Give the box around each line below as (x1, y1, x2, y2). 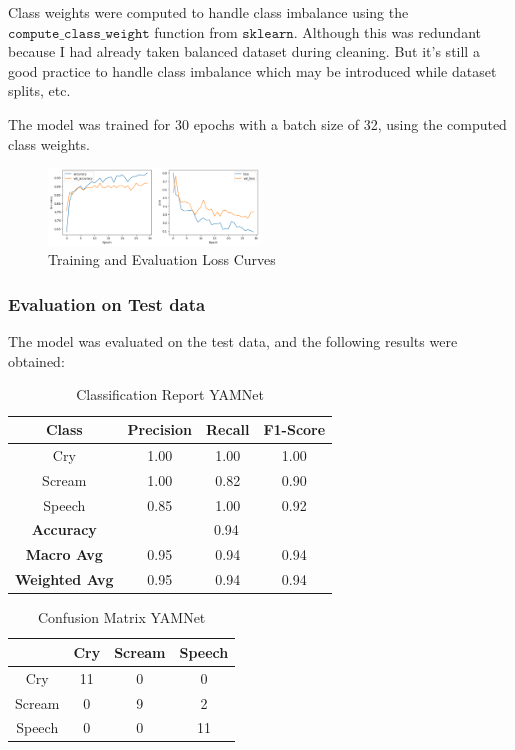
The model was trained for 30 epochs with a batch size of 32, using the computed (8, 113, 507, 134)
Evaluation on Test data (8, 291, 206, 316)
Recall (206, 419, 250, 440)
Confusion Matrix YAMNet (37, 607, 206, 628)
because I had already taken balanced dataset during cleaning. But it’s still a (8, 41, 480, 62)
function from (154, 21, 238, 42)
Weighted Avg (15, 569, 114, 590)
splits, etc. (8, 80, 71, 101)
